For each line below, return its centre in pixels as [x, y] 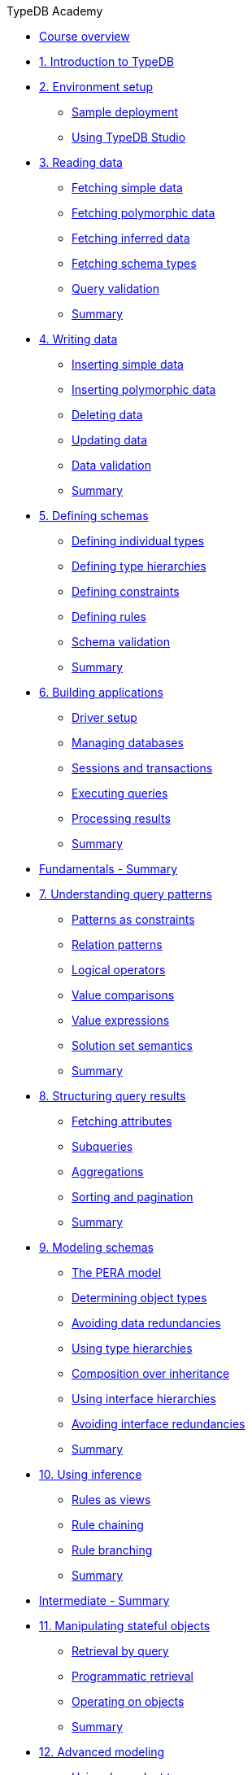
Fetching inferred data [131, 238]
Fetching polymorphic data [143, 213]
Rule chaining [108, 1525]
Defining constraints [126, 591]
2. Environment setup [96, 87]
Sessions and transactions [142, 768]
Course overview [85, 36]
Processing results [121, 818]
